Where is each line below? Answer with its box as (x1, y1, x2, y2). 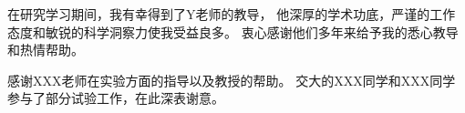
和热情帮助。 (7, 40, 84, 59)
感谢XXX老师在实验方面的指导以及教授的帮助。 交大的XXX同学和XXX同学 (7, 70, 456, 89)
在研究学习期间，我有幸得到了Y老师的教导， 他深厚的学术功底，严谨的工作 (7, 5, 456, 23)
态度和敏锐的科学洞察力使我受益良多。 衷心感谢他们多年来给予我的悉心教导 (7, 22, 459, 41)
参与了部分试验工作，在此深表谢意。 (7, 88, 224, 108)
